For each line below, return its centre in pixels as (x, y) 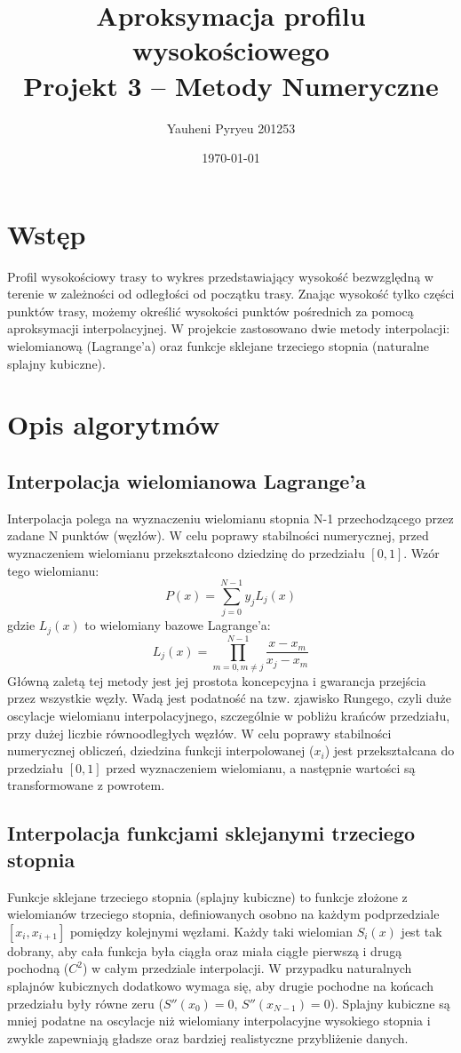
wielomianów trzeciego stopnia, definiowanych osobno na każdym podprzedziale (223, 914)
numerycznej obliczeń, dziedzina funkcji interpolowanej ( (161, 750)
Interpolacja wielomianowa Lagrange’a (187, 480)
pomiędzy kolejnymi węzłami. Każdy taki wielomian (211, 931)
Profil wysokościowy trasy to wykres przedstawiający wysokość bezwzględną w (220, 276)
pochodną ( (38, 968)
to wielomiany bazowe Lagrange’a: (178, 625)
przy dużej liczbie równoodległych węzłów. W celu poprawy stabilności (199, 733)
